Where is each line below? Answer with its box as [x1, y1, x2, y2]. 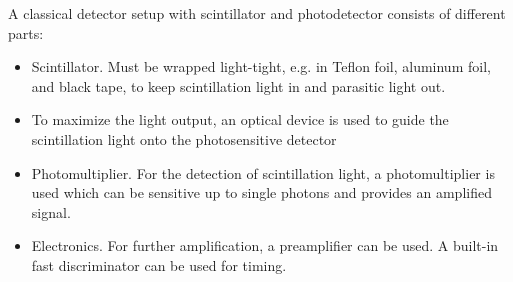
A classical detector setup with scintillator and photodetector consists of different [8, 3, 506, 23]
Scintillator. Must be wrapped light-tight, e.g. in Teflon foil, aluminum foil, [31, 56, 491, 77]
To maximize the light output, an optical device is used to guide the [31, 109, 449, 130]
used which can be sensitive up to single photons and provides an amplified [31, 182, 492, 203]
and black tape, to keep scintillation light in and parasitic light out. [31, 75, 446, 96]
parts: [8, 22, 44, 43]
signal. [31, 201, 71, 222]
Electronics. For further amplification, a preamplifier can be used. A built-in [31, 235, 499, 256]
